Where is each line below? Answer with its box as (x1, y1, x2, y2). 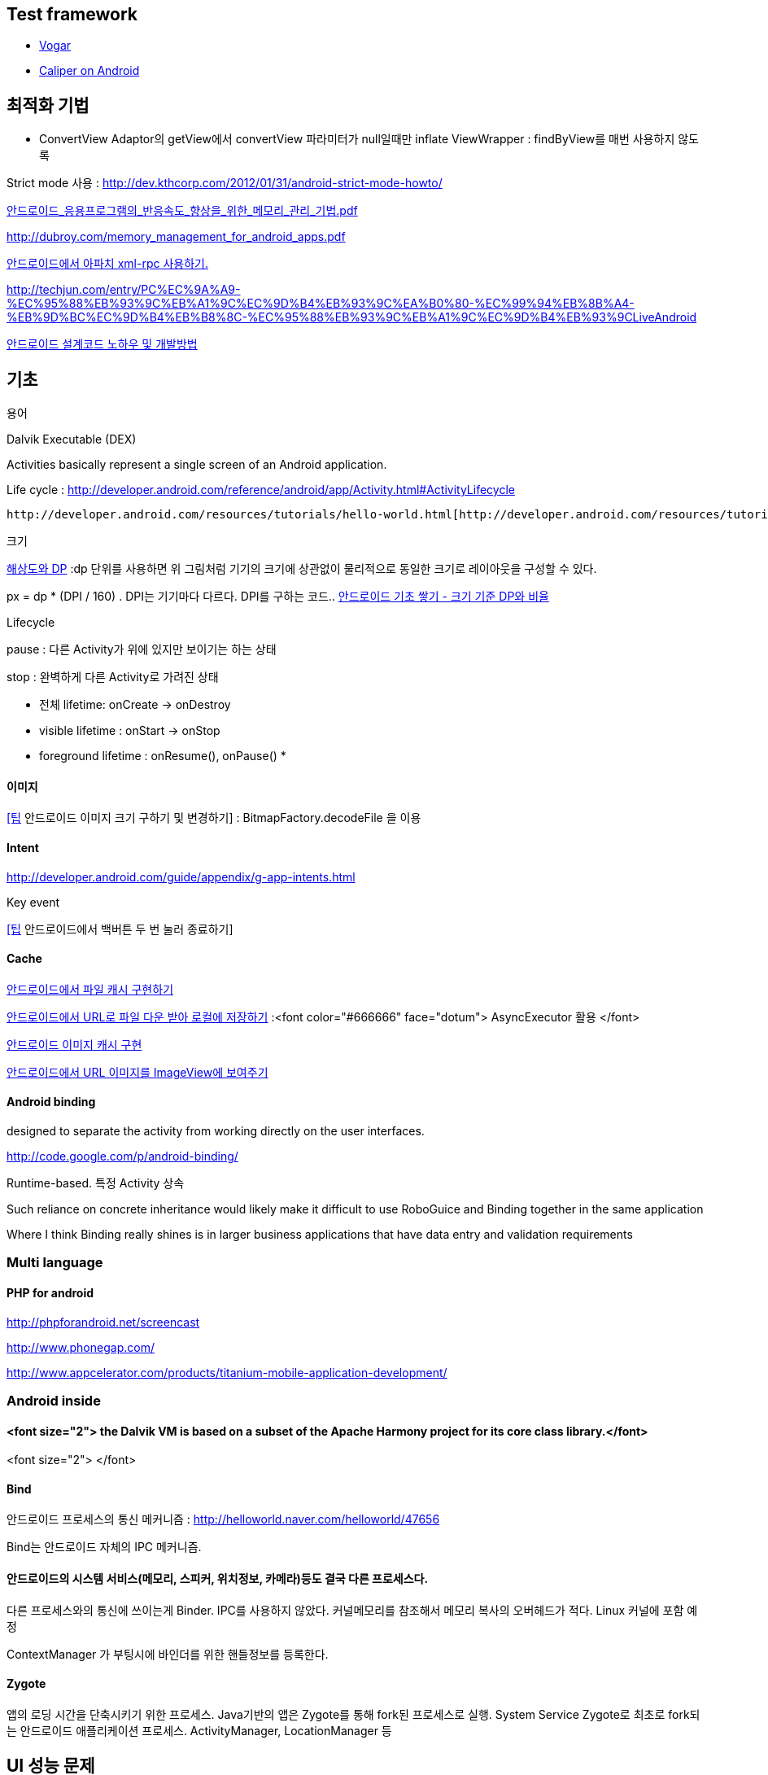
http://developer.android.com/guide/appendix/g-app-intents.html (7, 869, 356, 884)
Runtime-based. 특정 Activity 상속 (7, 1175, 185, 1190)
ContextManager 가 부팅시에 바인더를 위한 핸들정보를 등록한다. (7, 1646, 329, 1661)
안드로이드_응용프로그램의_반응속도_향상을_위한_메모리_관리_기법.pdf (7, 203, 358, 218)
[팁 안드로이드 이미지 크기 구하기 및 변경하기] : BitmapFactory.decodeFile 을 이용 (7, 811, 421, 825)
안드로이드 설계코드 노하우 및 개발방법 (7, 337, 198, 352)
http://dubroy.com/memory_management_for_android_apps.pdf (7, 230, 346, 244)
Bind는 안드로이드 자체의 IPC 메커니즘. (7, 1540, 202, 1554)
